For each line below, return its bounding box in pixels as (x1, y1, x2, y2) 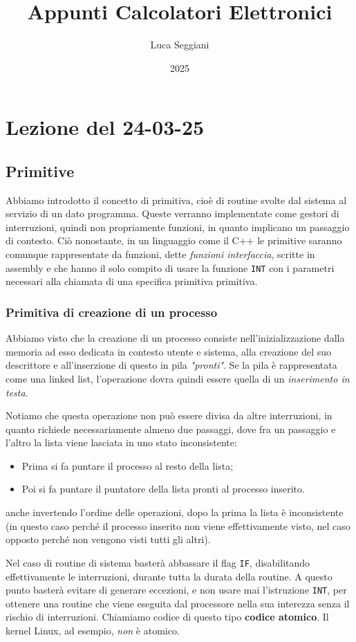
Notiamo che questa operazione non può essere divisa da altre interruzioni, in (6, 408, 332, 423)
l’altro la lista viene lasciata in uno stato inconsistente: (6, 435, 237, 450)
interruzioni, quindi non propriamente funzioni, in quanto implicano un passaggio (6, 219, 350, 234)
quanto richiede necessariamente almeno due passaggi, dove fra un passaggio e (6, 421, 336, 436)
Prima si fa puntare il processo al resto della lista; (21, 458, 234, 473)
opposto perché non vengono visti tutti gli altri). (6, 532, 211, 547)
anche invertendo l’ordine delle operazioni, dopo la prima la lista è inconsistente (6, 505, 344, 520)
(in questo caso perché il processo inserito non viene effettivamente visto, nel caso (6, 518, 350, 533)
